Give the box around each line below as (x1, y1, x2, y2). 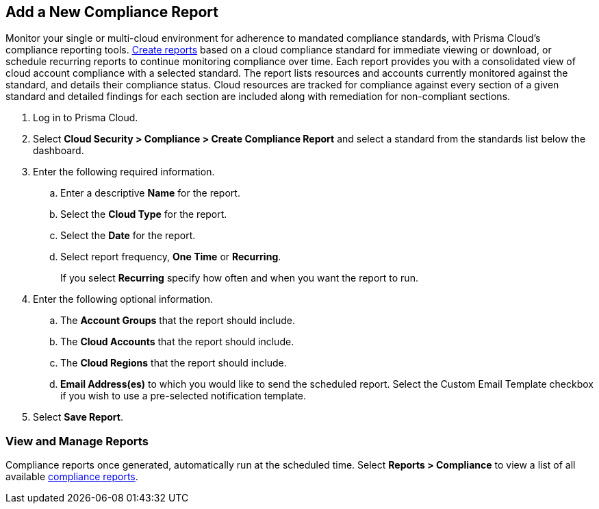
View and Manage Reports (5, 434, 149, 448)
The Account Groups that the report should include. (60, 314, 295, 327)
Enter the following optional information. (33, 293, 214, 306)
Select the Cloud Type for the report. (60, 208, 227, 221)
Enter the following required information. (33, 166, 215, 178)
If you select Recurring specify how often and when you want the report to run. (60, 272, 418, 284)
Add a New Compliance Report (5, 3, 218, 21)
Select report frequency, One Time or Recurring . (60, 251, 281, 263)
